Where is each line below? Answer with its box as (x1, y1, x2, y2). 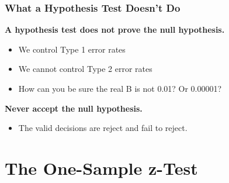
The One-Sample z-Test (5, 156, 198, 179)
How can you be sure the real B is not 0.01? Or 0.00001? (18, 82, 222, 94)
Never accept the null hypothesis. (5, 102, 143, 114)
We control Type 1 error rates (18, 43, 126, 55)
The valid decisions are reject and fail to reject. (18, 122, 188, 134)
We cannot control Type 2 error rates (18, 63, 152, 75)
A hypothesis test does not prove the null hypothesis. (5, 23, 225, 36)
